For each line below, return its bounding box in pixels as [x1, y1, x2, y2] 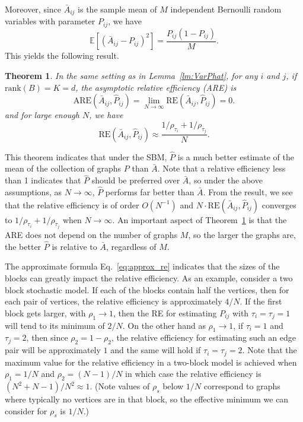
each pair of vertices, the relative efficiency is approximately [5, 295, 222, 307]
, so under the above [189, 174, 263, 186]
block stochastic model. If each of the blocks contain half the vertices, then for [5, 283, 289, 296]
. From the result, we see [203, 186, 293, 198]
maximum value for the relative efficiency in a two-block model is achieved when [5, 356, 297, 368]
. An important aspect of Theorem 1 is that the [112, 213, 287, 226]
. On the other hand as [122, 319, 206, 331]
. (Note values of [90, 380, 150, 392]
